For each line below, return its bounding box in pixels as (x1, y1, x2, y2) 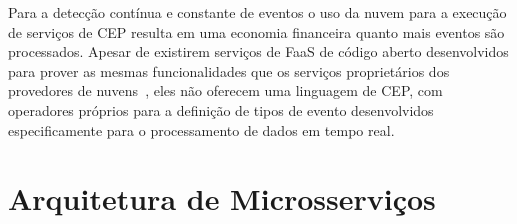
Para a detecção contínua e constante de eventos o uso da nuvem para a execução (8, 2, 507, 22)
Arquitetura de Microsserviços (8, 178, 436, 219)
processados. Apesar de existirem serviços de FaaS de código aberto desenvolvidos (8, 41, 509, 62)
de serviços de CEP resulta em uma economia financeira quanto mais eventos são (8, 21, 505, 42)
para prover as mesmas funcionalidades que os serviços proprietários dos (8, 60, 450, 81)
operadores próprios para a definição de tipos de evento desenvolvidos (8, 99, 434, 120)
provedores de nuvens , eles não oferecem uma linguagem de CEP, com (8, 80, 443, 101)
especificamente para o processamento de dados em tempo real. (8, 119, 395, 140)
